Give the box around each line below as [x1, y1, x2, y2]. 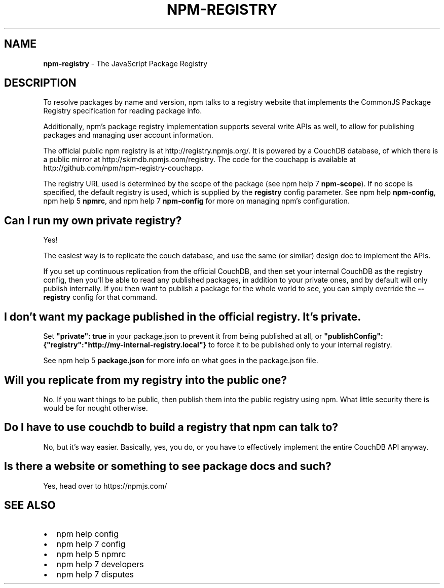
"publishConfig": [324, 332, 383, 341]
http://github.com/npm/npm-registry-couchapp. [43, 164, 204, 173]
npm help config [56, 528, 119, 539]
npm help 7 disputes [56, 569, 134, 579]
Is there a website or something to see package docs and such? [4, 460, 331, 473]
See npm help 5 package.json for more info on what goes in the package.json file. [43, 356, 318, 365]
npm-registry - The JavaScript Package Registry [43, 59, 208, 68]
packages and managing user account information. [43, 131, 213, 140]
